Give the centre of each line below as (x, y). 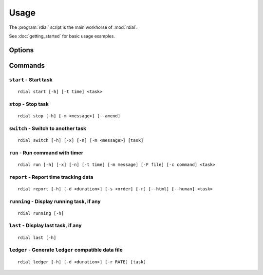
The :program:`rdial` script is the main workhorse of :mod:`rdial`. (73, 27)
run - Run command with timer (46, 152)
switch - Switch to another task (48, 128)
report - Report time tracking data (51, 177)
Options (21, 50)
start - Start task (31, 79)
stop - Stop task (29, 104)
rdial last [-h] (37, 238)
